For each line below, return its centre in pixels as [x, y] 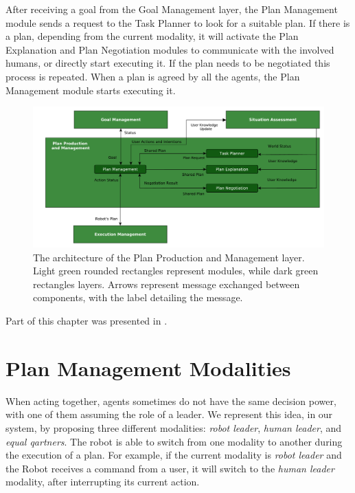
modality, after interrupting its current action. [103, 482]
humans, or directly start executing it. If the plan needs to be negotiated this [168, 63]
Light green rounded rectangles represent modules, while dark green [176, 271]
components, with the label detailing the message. [138, 297]
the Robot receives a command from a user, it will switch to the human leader [170, 468]
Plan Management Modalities [148, 368]
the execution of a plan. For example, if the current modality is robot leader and [174, 455]
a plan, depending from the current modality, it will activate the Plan [152, 36]
